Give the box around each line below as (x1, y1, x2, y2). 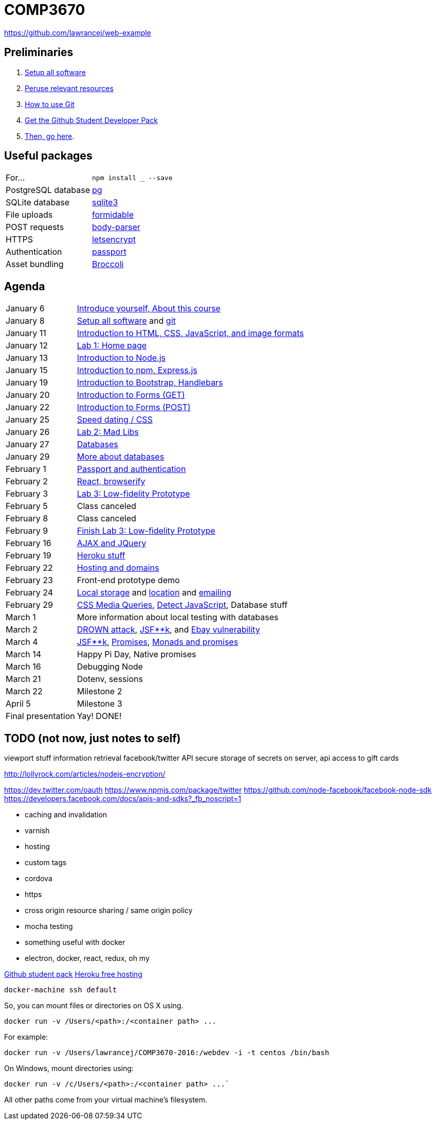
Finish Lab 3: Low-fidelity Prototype (77, 526, 215, 536)
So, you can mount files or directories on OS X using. (4, 1001, 184, 1010)
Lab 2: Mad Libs (77, 427, 139, 437)
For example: (4, 1032, 48, 1042)
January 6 (6, 303, 45, 314)
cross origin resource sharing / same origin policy (25, 906, 193, 915)
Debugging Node (77, 661, 143, 672)
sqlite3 (92, 197, 118, 208)
